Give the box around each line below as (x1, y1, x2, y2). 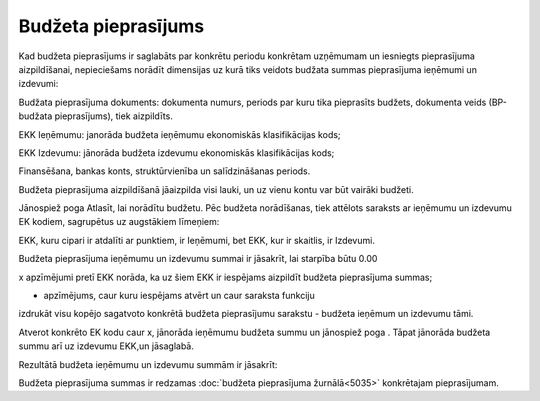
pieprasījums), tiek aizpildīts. (54, 110, 174, 122)
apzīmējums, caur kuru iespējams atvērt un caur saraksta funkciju (43, 290, 315, 302)
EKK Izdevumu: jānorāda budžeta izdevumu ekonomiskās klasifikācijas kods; (18, 146, 335, 159)
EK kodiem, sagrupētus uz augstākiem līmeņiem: (18, 216, 220, 228)
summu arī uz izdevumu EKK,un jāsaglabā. (18, 340, 194, 352)
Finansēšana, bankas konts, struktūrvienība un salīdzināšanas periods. (18, 165, 311, 177)
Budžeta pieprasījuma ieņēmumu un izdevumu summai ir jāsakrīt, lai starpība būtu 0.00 (18, 253, 378, 265)
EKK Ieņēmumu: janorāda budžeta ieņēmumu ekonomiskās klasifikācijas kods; (18, 128, 341, 140)
